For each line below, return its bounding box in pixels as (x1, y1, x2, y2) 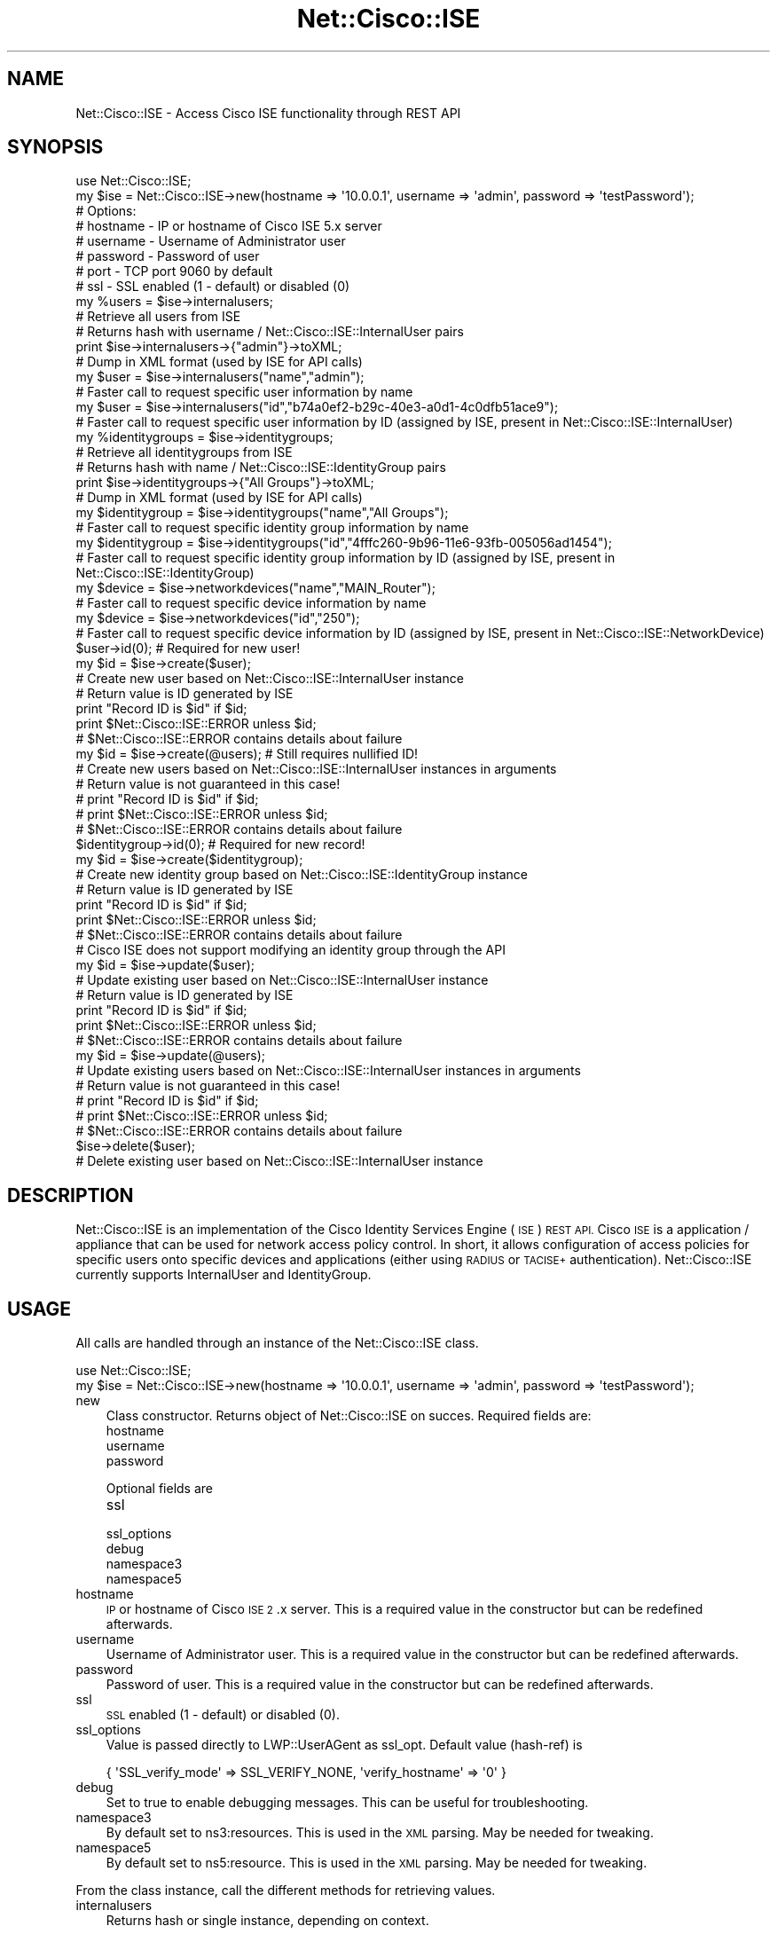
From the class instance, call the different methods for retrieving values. (75, 1883, 496, 1899)
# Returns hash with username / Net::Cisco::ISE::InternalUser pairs (75, 324, 464, 340)
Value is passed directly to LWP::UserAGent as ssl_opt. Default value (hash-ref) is (106, 1737, 583, 1753)
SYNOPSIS (7, 136, 104, 159)
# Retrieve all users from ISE (75, 309, 241, 325)
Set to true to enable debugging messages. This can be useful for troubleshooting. (106, 1795, 589, 1811)
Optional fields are (106, 1481, 213, 1497)
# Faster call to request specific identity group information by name (75, 520, 469, 536)
